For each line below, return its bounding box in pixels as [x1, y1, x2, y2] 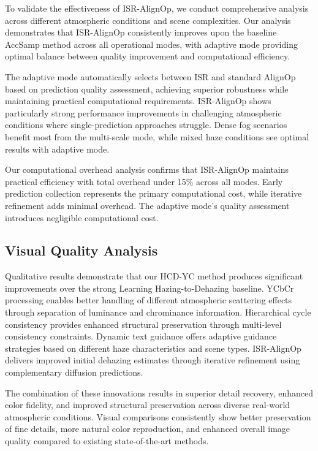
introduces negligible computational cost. [5, 211, 159, 224]
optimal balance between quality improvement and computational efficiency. [5, 50, 290, 63]
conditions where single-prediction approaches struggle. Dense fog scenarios [5, 118, 287, 131]
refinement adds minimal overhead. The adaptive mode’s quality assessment [5, 199, 290, 211]
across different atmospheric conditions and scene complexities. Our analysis [5, 13, 291, 26]
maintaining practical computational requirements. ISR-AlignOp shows [5, 94, 271, 107]
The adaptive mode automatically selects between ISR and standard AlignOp [5, 70, 296, 83]
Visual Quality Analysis [5, 241, 158, 260]
